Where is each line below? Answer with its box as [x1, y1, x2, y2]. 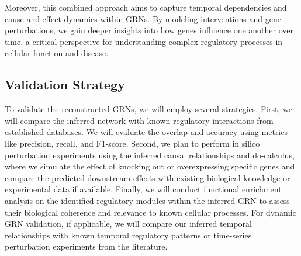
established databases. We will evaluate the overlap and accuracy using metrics [5, 126, 288, 138]
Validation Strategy [5, 75, 125, 94]
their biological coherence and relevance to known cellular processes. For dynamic [5, 206, 296, 218]
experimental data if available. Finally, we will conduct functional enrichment [5, 183, 282, 195]
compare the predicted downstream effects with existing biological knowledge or [5, 171, 290, 184]
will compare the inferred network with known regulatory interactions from [5, 114, 274, 126]
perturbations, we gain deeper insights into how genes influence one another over [5, 24, 294, 36]
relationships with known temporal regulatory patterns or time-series [5, 229, 252, 241]
